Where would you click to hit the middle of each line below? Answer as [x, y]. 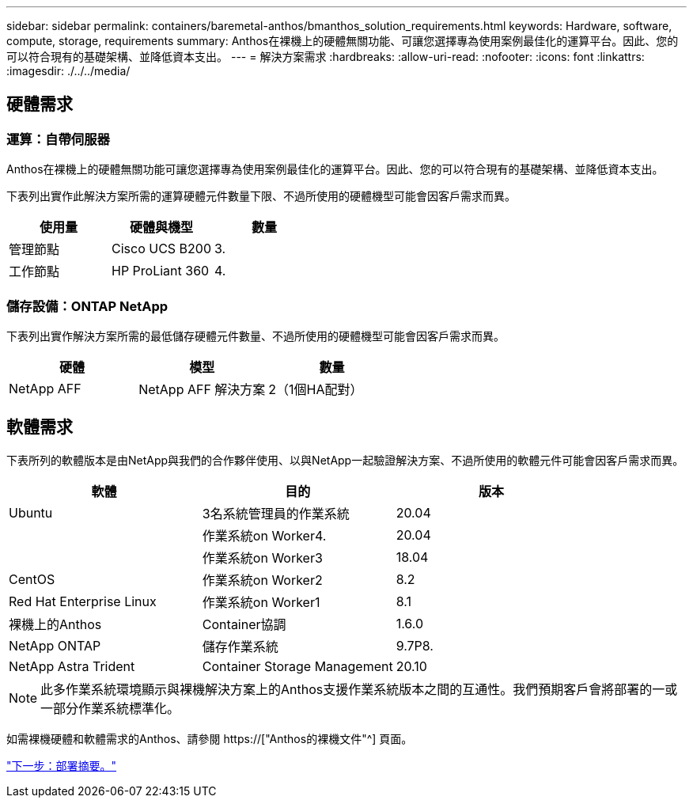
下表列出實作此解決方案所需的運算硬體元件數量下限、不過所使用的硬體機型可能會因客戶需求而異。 [261, 196]
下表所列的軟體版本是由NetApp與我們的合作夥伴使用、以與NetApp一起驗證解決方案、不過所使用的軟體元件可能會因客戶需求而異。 [345, 460]
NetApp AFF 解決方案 [202, 389]
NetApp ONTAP [55, 645]
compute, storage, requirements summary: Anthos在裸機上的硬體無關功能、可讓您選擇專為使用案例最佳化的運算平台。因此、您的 [343, 41]
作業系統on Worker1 [261, 602]
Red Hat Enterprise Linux [83, 601]
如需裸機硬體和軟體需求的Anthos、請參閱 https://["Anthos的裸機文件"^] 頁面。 [210, 738]
